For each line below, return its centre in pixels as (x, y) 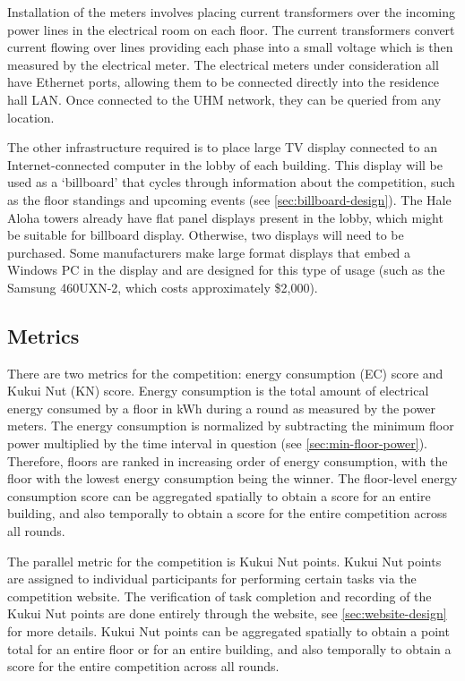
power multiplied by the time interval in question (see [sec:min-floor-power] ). (217, 443)
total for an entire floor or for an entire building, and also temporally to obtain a (229, 648)
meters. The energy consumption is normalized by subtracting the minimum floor (231, 426)
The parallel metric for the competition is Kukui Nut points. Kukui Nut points (224, 561)
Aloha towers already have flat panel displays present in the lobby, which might (225, 217)
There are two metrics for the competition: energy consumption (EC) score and (225, 373)
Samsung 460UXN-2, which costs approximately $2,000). (163, 287)
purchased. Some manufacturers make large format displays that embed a (209, 252)
